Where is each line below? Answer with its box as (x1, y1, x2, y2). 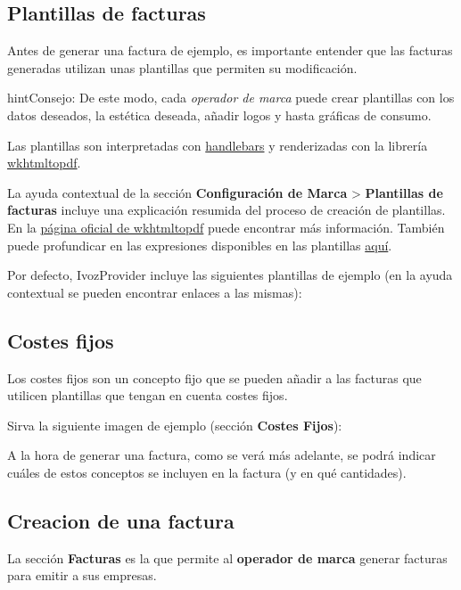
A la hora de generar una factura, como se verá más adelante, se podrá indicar (7, 446, 436, 464)
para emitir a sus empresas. (7, 566, 157, 585)
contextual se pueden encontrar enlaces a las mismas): (7, 283, 302, 301)
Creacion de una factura (7, 506, 235, 534)
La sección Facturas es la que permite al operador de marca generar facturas (7, 548, 448, 567)
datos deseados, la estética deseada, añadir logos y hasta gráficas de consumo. (7, 105, 432, 124)
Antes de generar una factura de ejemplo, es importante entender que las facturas (7, 41, 453, 60)
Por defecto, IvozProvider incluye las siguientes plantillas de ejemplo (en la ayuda (7, 266, 453, 284)
